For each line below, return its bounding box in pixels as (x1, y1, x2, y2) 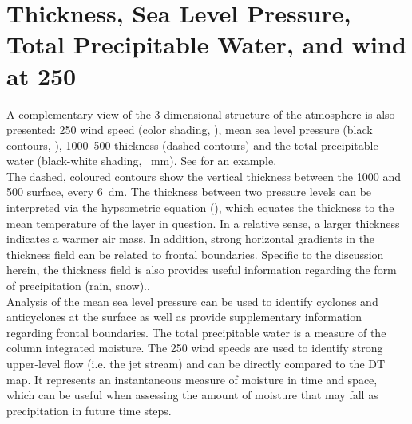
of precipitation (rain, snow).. (6, 277, 150, 294)
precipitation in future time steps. (6, 402, 172, 418)
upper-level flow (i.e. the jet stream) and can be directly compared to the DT (6, 355, 386, 371)
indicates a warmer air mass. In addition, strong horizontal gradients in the (6, 230, 375, 247)
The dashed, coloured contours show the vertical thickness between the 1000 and (6, 167, 401, 184)
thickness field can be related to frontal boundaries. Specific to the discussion (6, 245, 384, 262)
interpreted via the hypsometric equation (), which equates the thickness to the (6, 199, 394, 216)
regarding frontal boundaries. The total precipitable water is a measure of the (6, 324, 386, 340)
